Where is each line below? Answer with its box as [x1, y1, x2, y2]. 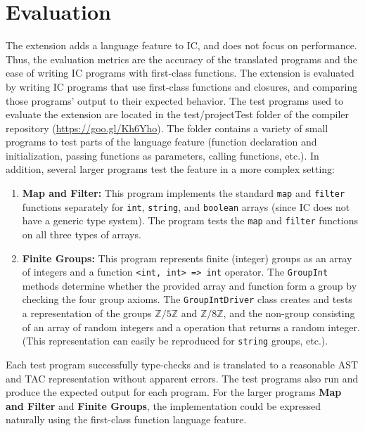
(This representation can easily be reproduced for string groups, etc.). [22, 333, 328, 348]
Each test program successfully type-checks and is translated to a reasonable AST [6, 356, 359, 371]
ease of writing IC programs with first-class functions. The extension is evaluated [6, 65, 354, 80]
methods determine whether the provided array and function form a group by [22, 278, 357, 292]
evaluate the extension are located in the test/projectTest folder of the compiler [6, 107, 350, 122]
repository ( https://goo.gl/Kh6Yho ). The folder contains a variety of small [6, 120, 328, 135]
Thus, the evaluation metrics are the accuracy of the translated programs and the [6, 51, 357, 66]
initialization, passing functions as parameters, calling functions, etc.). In [6, 148, 319, 162]
